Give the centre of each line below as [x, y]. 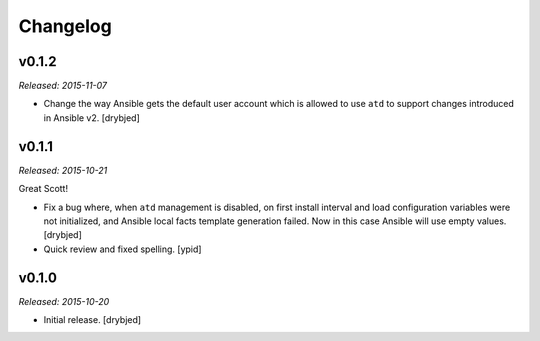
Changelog [65, 26]
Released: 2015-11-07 [63, 86]
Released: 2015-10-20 [64, 301]
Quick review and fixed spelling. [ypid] [122, 249]
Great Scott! [43, 189]
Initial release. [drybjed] [92, 319]
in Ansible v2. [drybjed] [91, 117]
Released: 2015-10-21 [63, 170]
